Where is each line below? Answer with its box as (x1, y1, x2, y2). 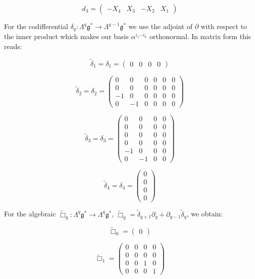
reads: (4, 41, 22, 52)
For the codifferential (4, 21, 68, 31)
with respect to (200, 21, 247, 31)
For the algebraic (4, 208, 56, 219)
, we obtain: (186, 208, 223, 219)
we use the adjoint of (128, 21, 192, 31)
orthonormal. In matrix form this (149, 31, 251, 42)
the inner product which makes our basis (4, 31, 129, 42)
